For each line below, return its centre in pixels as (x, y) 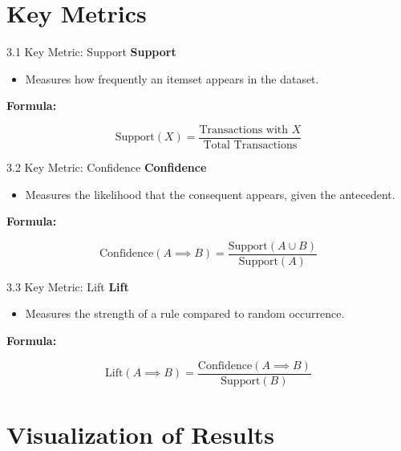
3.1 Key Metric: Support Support (91, 52)
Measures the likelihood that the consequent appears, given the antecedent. (210, 194)
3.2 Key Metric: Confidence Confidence (107, 167)
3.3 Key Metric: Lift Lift (68, 286)
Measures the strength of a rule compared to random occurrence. (185, 313)
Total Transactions (250, 145)
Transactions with (244, 130)
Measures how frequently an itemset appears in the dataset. (172, 78)
